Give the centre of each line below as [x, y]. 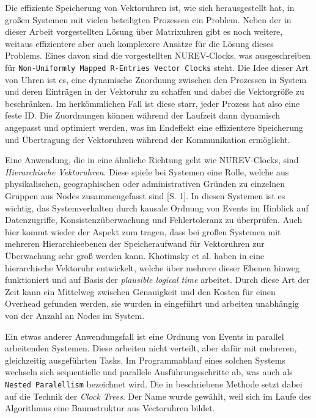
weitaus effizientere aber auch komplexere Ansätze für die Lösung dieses [139, 43]
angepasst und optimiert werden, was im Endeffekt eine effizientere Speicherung [154, 127]
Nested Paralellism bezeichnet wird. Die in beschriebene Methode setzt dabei [154, 383]
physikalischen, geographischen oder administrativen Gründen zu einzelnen [145, 184]
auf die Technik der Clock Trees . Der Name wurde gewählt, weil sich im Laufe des [158, 396]
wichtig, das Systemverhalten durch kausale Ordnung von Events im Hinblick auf [157, 207]
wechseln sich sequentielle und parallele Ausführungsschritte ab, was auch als [149, 372]
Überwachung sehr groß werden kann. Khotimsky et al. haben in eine [135, 255]
